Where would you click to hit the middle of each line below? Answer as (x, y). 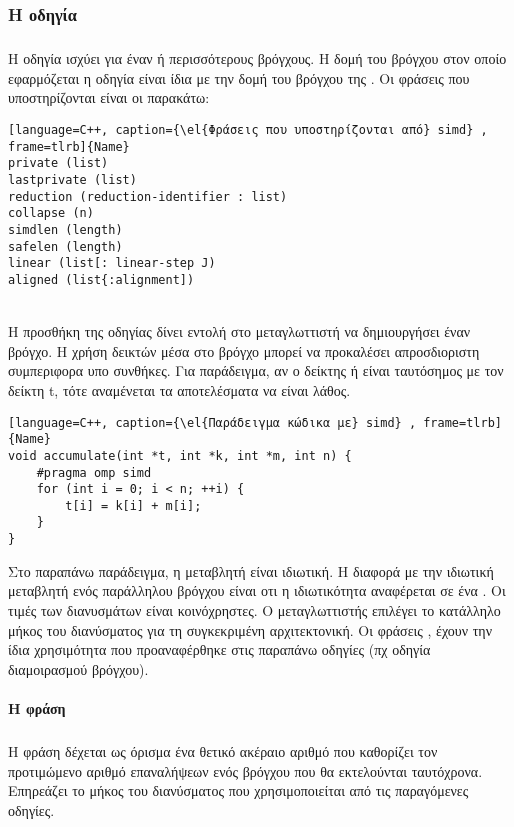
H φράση (37, 707)
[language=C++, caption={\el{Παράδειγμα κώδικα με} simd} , (212, 422)
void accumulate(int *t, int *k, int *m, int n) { (180, 455)
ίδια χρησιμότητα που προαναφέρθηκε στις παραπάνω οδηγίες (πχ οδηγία (219, 649)
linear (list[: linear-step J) (112, 263)
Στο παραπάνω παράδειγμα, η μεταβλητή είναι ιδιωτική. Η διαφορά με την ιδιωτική (251, 570)
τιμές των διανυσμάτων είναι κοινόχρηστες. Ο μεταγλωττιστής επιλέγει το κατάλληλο (254, 609)
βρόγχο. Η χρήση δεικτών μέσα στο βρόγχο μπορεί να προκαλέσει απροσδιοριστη (244, 350)
